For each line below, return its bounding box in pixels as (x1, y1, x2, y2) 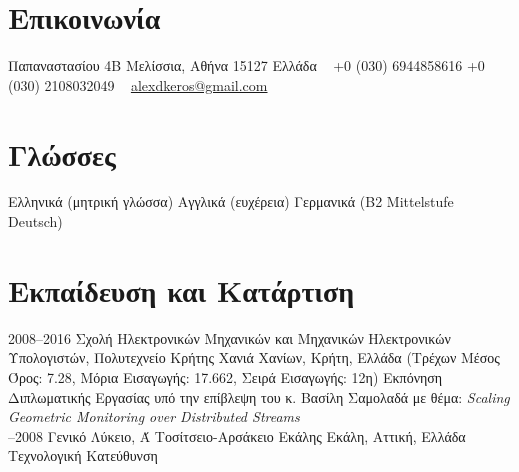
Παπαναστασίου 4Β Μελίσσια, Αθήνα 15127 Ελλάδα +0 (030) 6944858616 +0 (8, 55, 485, 76)
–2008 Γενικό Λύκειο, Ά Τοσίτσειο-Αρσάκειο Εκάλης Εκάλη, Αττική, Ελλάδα (8, 425, 466, 446)
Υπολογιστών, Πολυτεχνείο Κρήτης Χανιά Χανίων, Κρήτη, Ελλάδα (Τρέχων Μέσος (8, 347, 500, 368)
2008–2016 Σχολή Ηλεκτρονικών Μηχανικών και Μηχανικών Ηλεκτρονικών (8, 327, 451, 348)
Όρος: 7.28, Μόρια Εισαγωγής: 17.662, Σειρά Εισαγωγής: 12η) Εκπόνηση (8, 366, 443, 387)
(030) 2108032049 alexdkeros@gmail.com (8, 74, 268, 95)
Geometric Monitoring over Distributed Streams (8, 406, 300, 427)
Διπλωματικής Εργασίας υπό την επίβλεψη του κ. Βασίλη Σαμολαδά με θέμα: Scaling (8, 386, 510, 407)
